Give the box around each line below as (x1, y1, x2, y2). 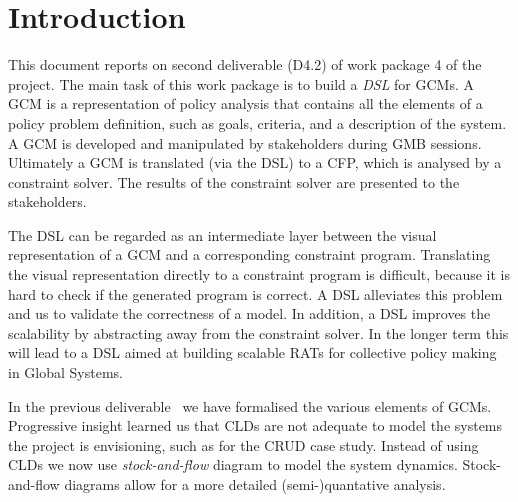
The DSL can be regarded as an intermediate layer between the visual (8, 224, 437, 245)
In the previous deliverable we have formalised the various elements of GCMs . (8, 395, 492, 416)
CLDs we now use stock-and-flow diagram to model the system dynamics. (8, 454, 458, 475)
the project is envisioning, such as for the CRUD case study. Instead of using (8, 434, 479, 455)
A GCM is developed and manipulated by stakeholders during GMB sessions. (8, 132, 482, 153)
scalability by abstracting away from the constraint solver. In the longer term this (8, 322, 509, 343)
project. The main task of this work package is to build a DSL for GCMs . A (8, 73, 475, 94)
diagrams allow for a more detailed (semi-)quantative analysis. (64, 474, 446, 494)
